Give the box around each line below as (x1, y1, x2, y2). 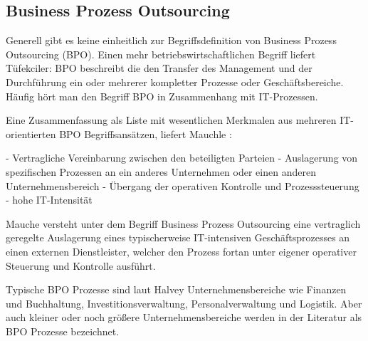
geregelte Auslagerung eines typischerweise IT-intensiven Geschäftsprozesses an (6, 230, 350, 245)
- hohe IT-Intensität (6, 192, 93, 207)
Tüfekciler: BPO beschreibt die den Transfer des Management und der (6, 61, 312, 75)
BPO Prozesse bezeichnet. (6, 323, 120, 338)
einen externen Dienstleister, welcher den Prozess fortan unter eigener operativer (6, 243, 357, 258)
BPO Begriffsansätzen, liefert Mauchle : (59, 126, 232, 141)
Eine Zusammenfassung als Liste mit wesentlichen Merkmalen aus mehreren (6, 112, 337, 127)
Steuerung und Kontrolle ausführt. (6, 258, 156, 273)
